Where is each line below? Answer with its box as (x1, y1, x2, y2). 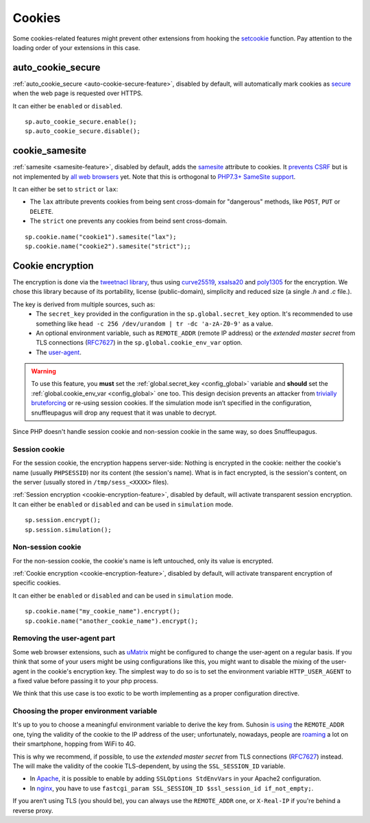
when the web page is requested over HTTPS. (12, 89, 143, 97)
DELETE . (29, 207, 54, 215)
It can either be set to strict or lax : (12, 185, 119, 193)
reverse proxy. (12, 806, 54, 815)
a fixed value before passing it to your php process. (12, 676, 158, 685)
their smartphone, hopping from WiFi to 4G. (12, 740, 136, 748)
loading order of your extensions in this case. (12, 43, 140, 51)
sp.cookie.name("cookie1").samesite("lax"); (25, 233, 177, 241)
